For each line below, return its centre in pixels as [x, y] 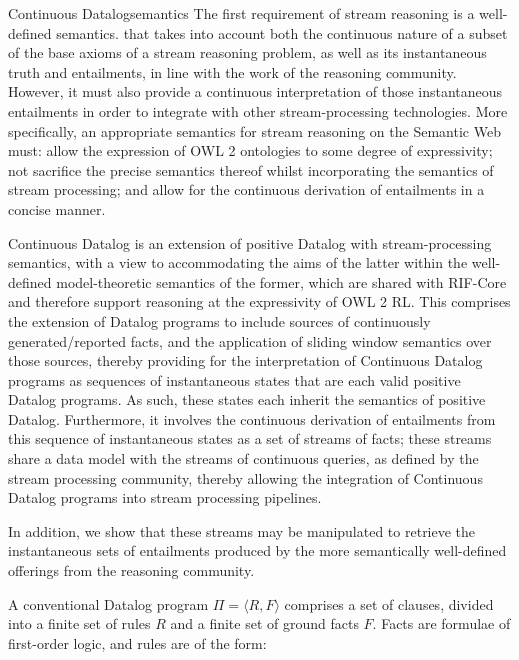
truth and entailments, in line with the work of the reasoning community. [232, 71]
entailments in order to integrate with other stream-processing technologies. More [258, 110]
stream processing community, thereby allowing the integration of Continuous [245, 477]
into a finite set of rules [79, 623]
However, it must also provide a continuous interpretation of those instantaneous [255, 91]
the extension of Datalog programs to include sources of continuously [219, 320]
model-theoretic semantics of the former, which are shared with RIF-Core [281, 281]
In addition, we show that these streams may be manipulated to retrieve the [242, 530]
